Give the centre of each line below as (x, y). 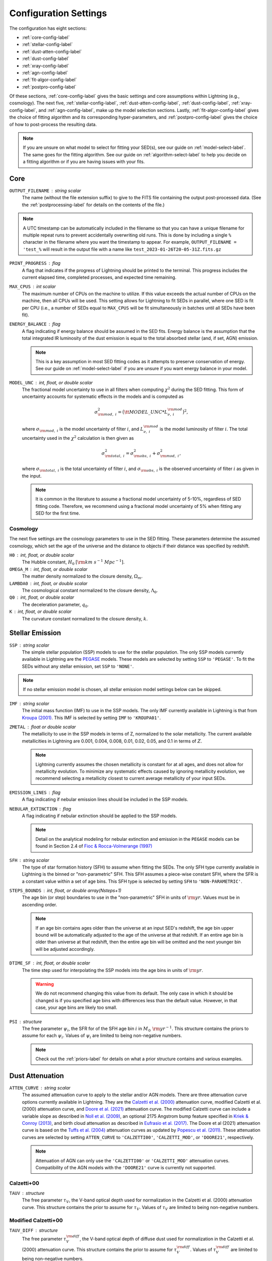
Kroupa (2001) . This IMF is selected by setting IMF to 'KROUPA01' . (91, 718)
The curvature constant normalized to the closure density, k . (85, 618)
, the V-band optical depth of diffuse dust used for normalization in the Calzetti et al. (167, 1239)
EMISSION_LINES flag (35, 792)
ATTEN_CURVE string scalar (40, 1088)
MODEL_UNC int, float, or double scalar (51, 382)
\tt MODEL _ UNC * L (146, 412)
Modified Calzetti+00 (36, 1220)
